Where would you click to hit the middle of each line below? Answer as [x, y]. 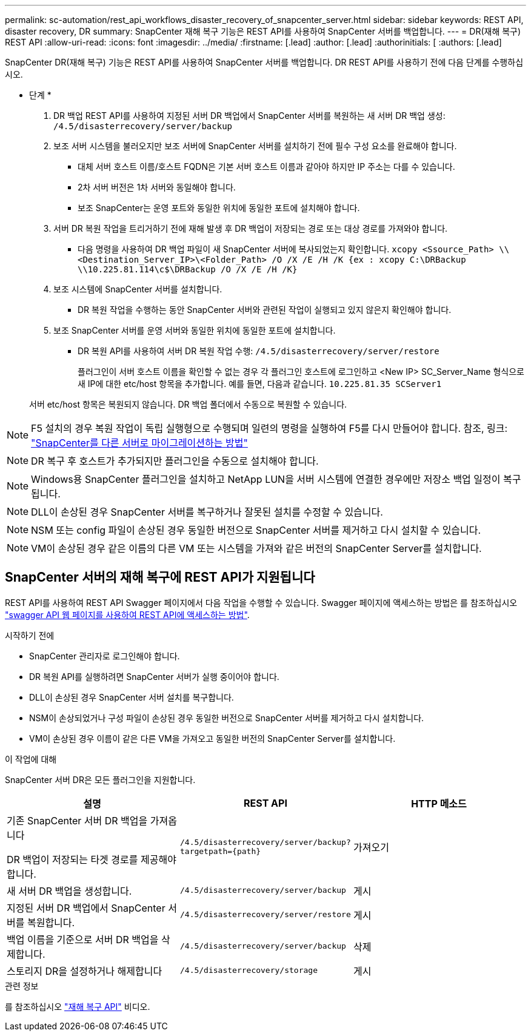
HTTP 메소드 [439, 803]
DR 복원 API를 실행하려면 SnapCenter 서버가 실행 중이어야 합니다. [154, 676]
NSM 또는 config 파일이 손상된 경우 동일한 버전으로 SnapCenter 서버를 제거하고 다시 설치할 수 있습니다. [256, 530]
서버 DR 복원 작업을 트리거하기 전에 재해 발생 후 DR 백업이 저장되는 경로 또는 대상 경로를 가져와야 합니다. [251, 228]
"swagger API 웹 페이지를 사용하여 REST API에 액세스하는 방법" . [127, 614]
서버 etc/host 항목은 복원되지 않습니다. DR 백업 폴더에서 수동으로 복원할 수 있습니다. [188, 404]
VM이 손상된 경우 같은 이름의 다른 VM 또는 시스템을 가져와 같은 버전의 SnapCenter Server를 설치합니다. [256, 548]
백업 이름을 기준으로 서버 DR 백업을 [83, 939]
